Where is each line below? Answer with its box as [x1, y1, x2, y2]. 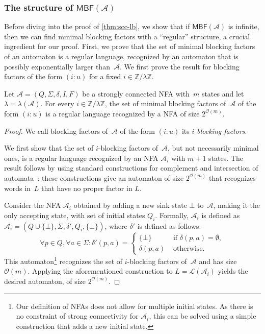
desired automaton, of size [4, 275, 86, 286]
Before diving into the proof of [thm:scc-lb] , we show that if [4, 21, 190, 32]
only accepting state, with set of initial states [4, 209, 145, 220]
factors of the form [4, 71, 63, 82]
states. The [208, 152, 243, 163]
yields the [218, 266, 248, 276]
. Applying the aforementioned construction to [28, 266, 173, 276]
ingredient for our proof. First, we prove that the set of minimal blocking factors [4, 41, 255, 52]
